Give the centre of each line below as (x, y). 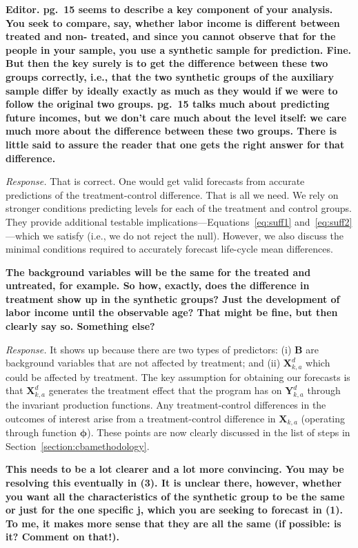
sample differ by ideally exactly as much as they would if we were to (172, 90)
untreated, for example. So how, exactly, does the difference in (158, 285)
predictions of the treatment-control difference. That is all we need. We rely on (172, 194)
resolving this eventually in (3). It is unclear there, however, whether (174, 482)
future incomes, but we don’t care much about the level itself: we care (176, 117)
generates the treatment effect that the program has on (165, 390)
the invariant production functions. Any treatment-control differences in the (166, 405)
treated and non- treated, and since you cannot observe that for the (171, 36)
